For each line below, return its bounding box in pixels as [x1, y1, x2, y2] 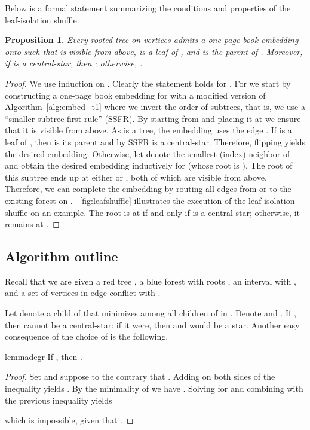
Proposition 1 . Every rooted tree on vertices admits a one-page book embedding [5, 33, 299, 46]
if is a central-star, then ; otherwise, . [5, 57, 143, 69]
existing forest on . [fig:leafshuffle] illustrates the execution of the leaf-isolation [5, 194, 295, 206]
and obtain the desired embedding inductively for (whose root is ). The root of [5, 159, 293, 172]
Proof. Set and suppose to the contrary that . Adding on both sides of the [5, 370, 275, 383]
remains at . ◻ [5, 218, 60, 230]
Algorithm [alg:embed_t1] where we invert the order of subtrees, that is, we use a [5, 100, 305, 113]
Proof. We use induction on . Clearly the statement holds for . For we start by [5, 77, 291, 89]
